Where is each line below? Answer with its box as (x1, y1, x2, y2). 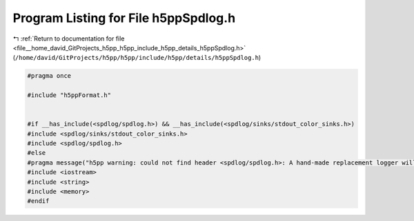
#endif (27, 197, 50, 205)
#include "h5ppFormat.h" (27, 92, 112, 99)
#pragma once (27, 72, 72, 80)
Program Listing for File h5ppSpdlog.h (12, 10, 236, 25)
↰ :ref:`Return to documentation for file (12, 34, 125, 43)
